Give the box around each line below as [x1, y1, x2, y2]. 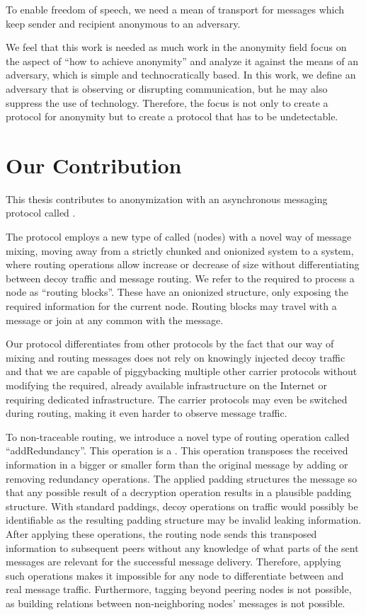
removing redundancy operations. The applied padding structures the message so [6, 471, 358, 485]
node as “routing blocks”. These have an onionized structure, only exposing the [6, 284, 348, 299]
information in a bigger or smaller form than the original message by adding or [6, 456, 348, 471]
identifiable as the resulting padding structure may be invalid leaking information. [6, 512, 362, 527]
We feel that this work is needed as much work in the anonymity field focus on [6, 40, 347, 54]
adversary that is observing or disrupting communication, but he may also [6, 81, 328, 96]
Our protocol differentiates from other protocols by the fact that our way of [6, 336, 334, 351]
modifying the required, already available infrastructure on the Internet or [6, 378, 327, 392]
